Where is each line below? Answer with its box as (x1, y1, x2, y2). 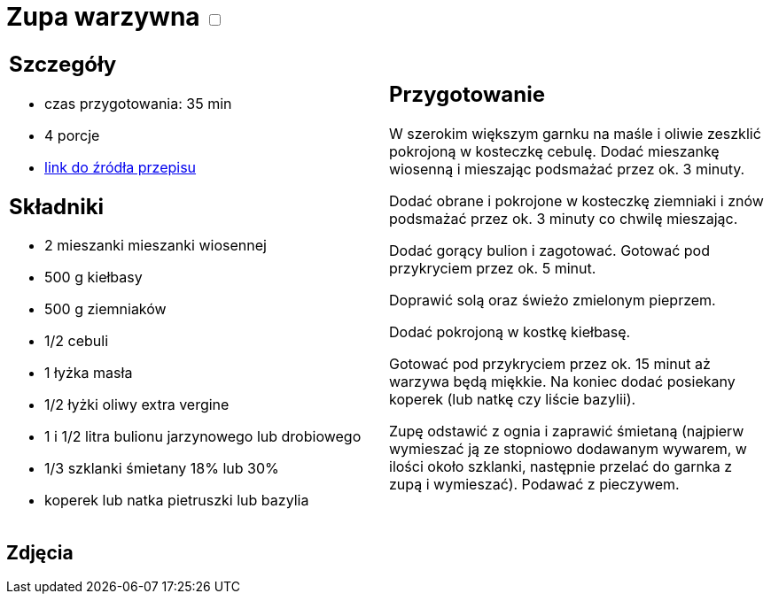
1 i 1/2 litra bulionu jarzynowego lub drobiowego (44, 428, 362, 446)
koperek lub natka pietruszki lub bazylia (44, 491, 309, 510)
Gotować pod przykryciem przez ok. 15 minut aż (389, 355, 711, 374)
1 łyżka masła (44, 364, 133, 382)
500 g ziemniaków (44, 300, 167, 319)
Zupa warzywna (6, 2, 200, 32)
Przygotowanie (389, 81, 545, 108)
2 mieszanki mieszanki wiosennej (44, 236, 267, 255)
